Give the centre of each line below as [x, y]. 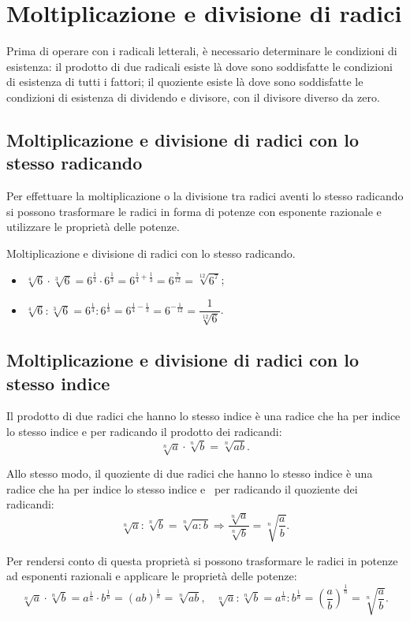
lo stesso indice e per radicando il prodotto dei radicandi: [144, 432]
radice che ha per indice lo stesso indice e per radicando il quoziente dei [182, 488]
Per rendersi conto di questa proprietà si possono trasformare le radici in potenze [202, 560]
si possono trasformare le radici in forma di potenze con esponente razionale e [194, 211]
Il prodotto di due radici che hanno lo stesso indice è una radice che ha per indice [203, 416]
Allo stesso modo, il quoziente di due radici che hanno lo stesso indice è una [190, 473]
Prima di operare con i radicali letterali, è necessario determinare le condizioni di [202, 51]
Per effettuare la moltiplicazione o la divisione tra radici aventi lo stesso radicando [205, 196]
